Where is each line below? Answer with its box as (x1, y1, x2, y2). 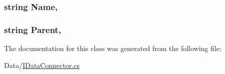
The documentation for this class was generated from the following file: (4, 43, 221, 53)
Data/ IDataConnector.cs (4, 59, 80, 70)
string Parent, (4, 23, 61, 35)
